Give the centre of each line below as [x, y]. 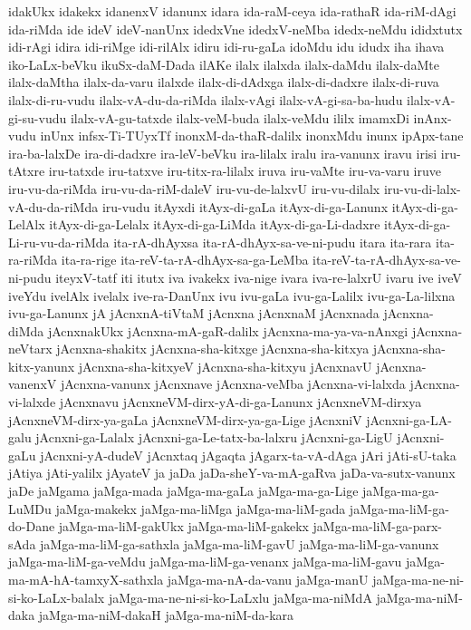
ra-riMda [33, 260]
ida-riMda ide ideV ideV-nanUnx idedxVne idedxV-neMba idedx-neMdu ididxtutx [235, 29]
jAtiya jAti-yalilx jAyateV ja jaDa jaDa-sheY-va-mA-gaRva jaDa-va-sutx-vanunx [232, 473]
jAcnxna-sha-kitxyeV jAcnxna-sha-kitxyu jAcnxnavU [225, 366]
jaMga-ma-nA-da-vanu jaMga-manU [268, 579]
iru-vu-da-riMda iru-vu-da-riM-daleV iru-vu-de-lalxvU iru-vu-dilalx [194, 188]
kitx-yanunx [42, 366]
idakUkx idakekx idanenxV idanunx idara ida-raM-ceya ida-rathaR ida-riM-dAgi [232, 11]
